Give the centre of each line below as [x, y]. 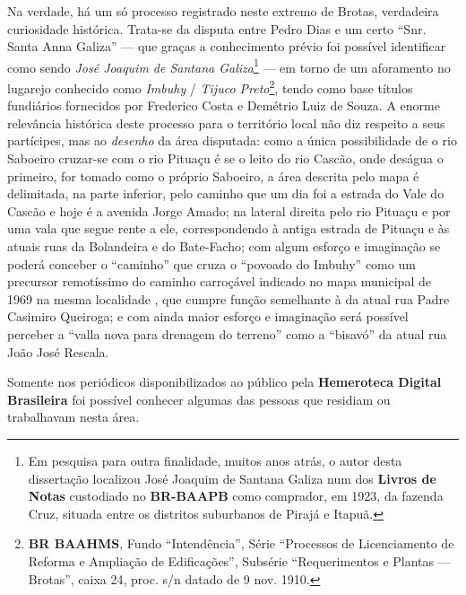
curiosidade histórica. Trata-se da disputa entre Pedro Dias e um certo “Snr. [217, 28]
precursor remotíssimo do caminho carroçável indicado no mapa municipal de [219, 281]
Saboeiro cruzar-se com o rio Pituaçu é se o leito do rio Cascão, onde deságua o [225, 158]
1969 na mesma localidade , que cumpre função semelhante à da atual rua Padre [229, 298]
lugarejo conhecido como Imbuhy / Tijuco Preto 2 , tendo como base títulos [210, 87]
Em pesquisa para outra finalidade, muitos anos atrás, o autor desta [215, 460]
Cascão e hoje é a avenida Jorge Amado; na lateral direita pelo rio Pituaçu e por [229, 210]
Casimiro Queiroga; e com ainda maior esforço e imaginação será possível [208, 316]
